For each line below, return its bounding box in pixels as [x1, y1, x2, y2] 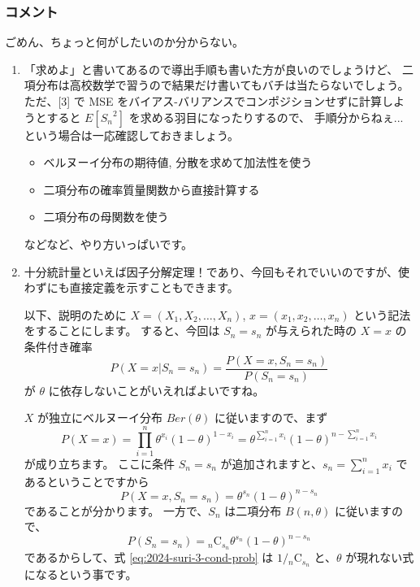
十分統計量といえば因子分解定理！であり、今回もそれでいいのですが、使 [24, 263, 410, 280]
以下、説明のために [24, 306, 127, 323]
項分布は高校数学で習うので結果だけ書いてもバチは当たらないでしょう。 [24, 76, 409, 93]
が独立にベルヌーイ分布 [37, 409, 163, 426]
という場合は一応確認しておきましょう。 [24, 126, 240, 143]
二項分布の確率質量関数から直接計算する [43, 180, 260, 198]
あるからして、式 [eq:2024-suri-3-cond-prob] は [35, 549, 274, 566]
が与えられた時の [266, 322, 357, 339]
